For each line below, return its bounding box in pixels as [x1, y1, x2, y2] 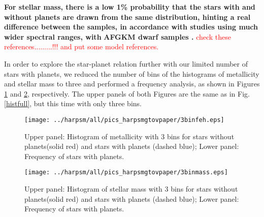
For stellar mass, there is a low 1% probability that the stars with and [4, 2, 255, 12]
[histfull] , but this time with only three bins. [4, 98, 142, 109]
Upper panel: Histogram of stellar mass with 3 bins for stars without [24, 183, 238, 194]
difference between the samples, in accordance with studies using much [4, 21, 258, 32]
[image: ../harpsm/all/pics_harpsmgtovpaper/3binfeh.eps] [24, 116, 224, 123]
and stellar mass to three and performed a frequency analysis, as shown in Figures [4, 78, 260, 89]
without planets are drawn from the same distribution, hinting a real [4, 11, 251, 22]
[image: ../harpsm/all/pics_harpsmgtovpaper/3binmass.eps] [24, 169, 228, 176]
